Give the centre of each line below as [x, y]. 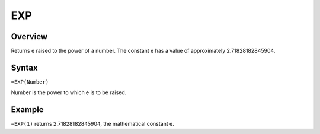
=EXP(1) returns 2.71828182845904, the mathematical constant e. [92, 124]
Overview [29, 36]
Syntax [24, 67]
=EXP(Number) [30, 82]
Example [27, 110]
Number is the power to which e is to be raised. [69, 92]
